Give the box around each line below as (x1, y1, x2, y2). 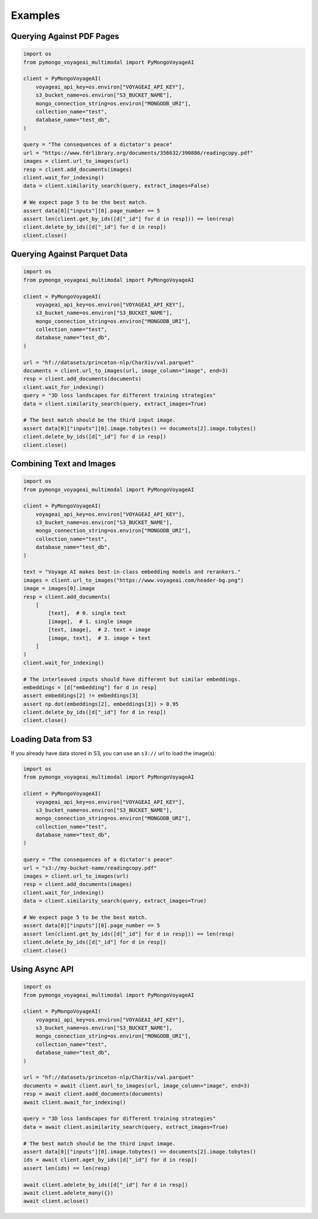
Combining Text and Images (11, 459, 116, 469)
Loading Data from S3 (11, 734, 92, 744)
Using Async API (11, 964, 74, 974)
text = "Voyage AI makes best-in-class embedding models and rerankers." (23, 569, 241, 575)
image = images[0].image (23, 585, 95, 592)
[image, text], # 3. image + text (48, 634, 151, 641)
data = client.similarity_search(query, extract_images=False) (23, 183, 210, 189)
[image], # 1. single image (48, 618, 132, 625)
